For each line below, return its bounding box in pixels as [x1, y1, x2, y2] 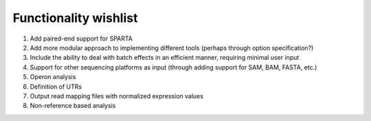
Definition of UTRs [30, 82, 82, 91]
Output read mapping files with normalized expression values [30, 91, 204, 100]
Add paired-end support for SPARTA [30, 34, 133, 43]
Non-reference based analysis [30, 102, 116, 110]
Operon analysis [30, 73, 76, 81]
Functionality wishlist [12, 10, 138, 25]
